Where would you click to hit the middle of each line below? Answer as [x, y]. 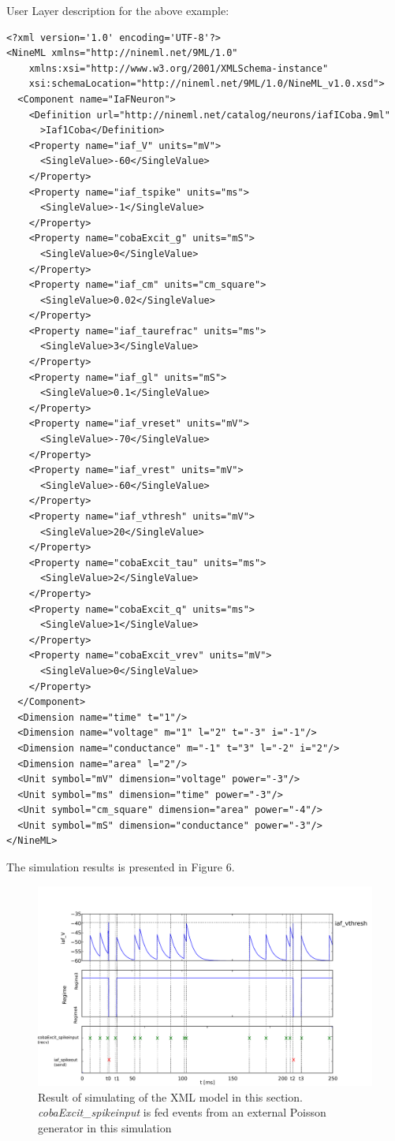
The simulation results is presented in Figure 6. [121, 867]
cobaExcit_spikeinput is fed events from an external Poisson [182, 1112]
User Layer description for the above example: [118, 10]
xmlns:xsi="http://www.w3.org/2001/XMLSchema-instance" [179, 68]
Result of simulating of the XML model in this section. [170, 1096]
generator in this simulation [105, 1127]
